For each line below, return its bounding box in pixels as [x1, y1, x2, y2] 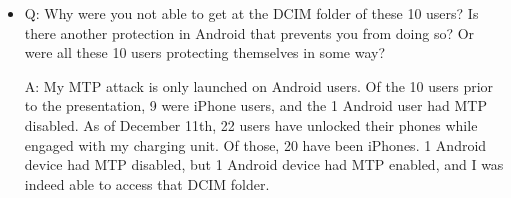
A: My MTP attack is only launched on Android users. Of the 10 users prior [24, 75, 494, 96]
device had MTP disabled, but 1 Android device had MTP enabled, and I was [24, 154, 504, 175]
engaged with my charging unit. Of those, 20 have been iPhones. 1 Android [24, 134, 487, 155]
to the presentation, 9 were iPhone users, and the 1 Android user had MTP [24, 95, 487, 116]
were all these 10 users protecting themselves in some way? [24, 42, 386, 63]
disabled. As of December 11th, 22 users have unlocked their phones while [24, 114, 478, 135]
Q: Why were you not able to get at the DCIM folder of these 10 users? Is [24, 3, 479, 23]
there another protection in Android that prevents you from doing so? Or [24, 22, 475, 43]
